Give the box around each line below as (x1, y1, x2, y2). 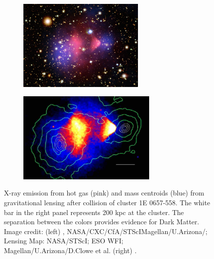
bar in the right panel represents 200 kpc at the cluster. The (4, 207, 184, 217)
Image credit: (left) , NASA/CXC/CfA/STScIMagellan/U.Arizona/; (4, 226, 208, 236)
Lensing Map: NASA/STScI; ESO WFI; (4, 236, 123, 246)
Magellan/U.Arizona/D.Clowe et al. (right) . (4, 245, 137, 255)
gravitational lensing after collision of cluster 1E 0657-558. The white (4, 197, 210, 207)
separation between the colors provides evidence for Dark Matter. (4, 216, 199, 227)
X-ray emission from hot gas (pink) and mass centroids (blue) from (4, 188, 204, 198)
